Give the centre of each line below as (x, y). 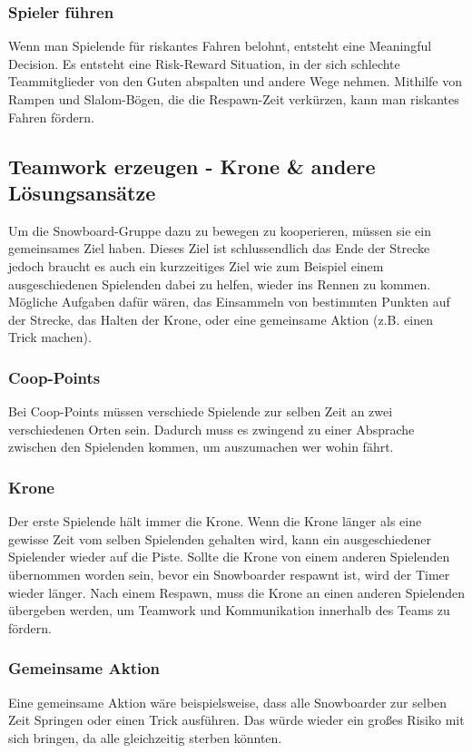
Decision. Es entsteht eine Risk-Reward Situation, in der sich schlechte (204, 63)
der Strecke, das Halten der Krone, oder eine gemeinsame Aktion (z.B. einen (221, 319)
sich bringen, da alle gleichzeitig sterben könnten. (145, 737)
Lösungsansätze (82, 192)
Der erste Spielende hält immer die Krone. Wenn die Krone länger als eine (215, 521)
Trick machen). (50, 337)
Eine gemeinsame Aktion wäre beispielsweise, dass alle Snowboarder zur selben (228, 702)
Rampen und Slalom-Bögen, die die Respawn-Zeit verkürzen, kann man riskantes (234, 99)
